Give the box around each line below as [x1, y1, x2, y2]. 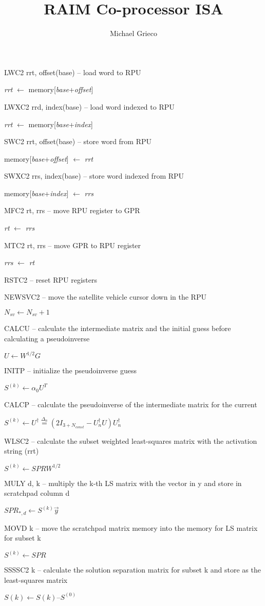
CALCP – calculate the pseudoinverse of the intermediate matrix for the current [4, 399, 257, 409]
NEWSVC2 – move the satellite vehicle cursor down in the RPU [4, 291, 206, 302]
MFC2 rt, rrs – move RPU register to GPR [4, 205, 140, 216]
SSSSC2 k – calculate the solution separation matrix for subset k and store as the [4, 564, 261, 575]
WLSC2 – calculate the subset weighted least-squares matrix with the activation [4, 435, 257, 446]
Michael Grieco [110, 28, 157, 39]
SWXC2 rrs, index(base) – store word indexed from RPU [4, 170, 184, 181]
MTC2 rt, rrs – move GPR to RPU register [4, 239, 141, 250]
